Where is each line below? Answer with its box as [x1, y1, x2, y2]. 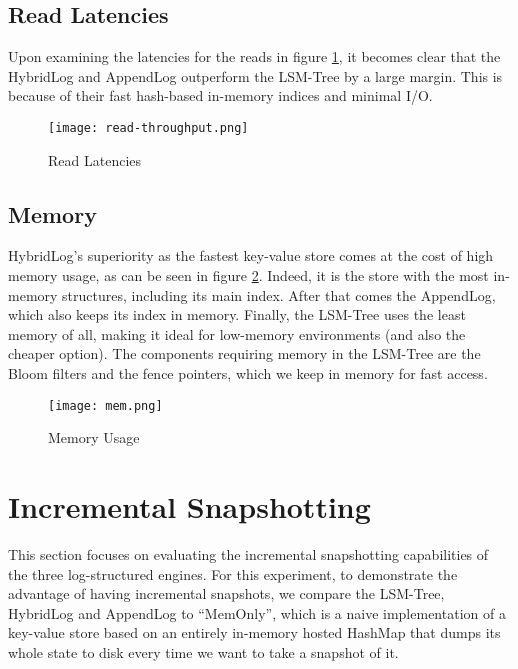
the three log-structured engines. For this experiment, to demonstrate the [8, 563, 458, 584]
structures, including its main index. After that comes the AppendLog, [62, 284, 496, 305]
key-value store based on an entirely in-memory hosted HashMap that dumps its [8, 622, 501, 643]
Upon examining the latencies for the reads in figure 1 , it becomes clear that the [8, 46, 501, 67]
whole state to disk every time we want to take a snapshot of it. [8, 641, 399, 662]
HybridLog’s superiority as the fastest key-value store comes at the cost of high [8, 245, 494, 266]
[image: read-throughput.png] [48, 120, 249, 135]
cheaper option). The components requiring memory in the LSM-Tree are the [8, 343, 481, 364]
